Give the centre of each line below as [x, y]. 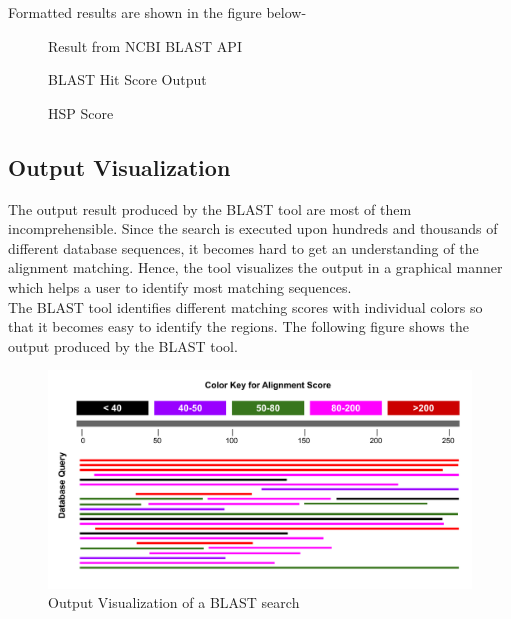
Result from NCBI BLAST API [145, 45]
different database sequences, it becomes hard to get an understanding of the [243, 247]
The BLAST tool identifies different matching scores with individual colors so [245, 306]
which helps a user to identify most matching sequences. [180, 286]
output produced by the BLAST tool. [123, 345]
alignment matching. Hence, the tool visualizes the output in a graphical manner [255, 267]
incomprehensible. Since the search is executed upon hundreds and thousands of [253, 228]
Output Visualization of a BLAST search [174, 602]
